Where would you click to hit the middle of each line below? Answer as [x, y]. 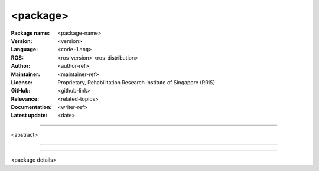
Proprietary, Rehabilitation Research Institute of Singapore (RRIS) [136, 82]
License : [22, 82]
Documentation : [31, 107]
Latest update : [29, 116]
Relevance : [25, 99]
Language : [25, 50]
